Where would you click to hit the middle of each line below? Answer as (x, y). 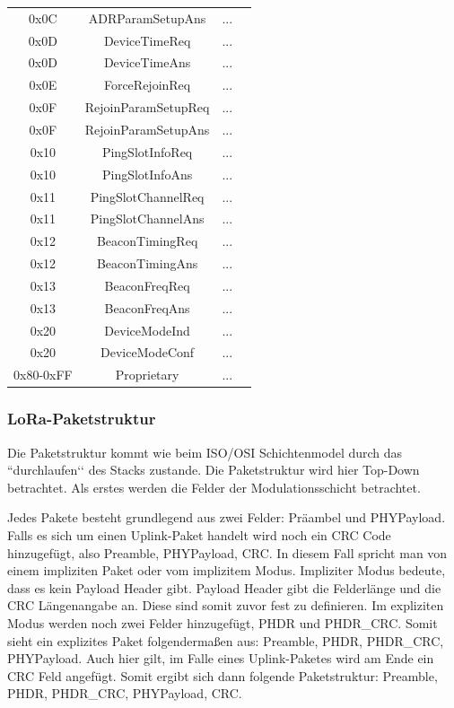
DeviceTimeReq (147, 40)
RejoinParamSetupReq (147, 107)
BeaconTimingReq (147, 241)
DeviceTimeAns (147, 62)
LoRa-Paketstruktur (82, 419)
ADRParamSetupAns (147, 17)
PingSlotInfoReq (147, 151)
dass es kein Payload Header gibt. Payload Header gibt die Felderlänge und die (224, 587)
